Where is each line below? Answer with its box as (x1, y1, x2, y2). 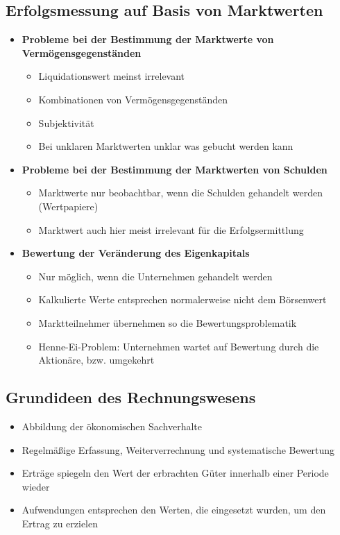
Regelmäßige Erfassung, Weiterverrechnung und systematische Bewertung (22, 442, 335, 457)
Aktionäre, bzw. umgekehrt (38, 353, 155, 367)
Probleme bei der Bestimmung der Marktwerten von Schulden (22, 162, 328, 176)
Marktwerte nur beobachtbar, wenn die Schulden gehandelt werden (38, 185, 323, 200)
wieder (22, 479, 50, 493)
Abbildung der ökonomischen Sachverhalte (22, 418, 202, 433)
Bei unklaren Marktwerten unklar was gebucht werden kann (38, 139, 294, 153)
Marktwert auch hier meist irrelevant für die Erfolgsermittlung (38, 222, 304, 237)
